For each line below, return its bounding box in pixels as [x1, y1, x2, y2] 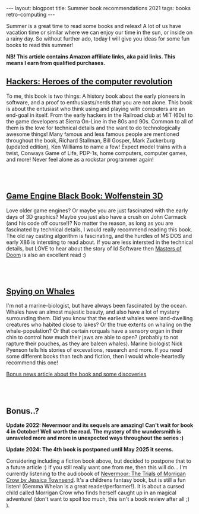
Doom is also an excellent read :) [6, 251, 86, 258]
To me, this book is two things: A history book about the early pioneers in [6, 92, 185, 100]
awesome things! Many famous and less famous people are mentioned [6, 130, 179, 138]
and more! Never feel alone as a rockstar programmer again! [6, 156, 154, 163]
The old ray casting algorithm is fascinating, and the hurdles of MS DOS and [6, 232, 192, 239]
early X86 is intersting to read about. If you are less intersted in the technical [6, 239, 193, 246]
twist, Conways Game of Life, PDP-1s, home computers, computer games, [6, 149, 188, 156]
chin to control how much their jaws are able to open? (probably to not [6, 334, 178, 341]
